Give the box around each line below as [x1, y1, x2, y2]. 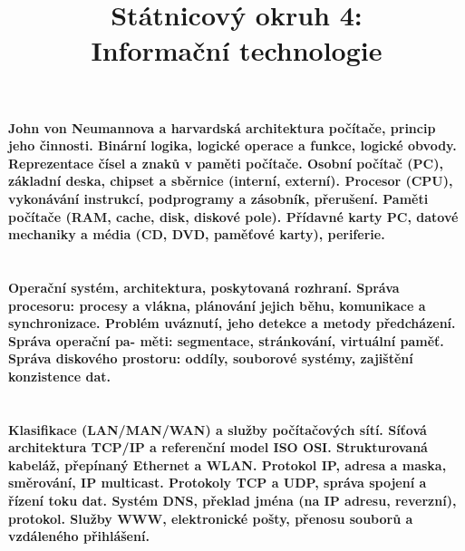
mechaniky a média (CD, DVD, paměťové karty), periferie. [8, 225, 385, 244]
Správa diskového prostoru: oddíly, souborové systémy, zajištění [8, 349, 413, 368]
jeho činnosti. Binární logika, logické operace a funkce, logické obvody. [8, 136, 457, 155]
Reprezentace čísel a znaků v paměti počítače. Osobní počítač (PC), [8, 153, 443, 172]
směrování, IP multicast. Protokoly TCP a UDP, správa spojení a [8, 473, 427, 492]
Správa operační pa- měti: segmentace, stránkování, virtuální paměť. [8, 331, 444, 350]
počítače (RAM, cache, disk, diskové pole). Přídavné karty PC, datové [8, 207, 459, 226]
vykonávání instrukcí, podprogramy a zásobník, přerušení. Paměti [8, 188, 429, 208]
